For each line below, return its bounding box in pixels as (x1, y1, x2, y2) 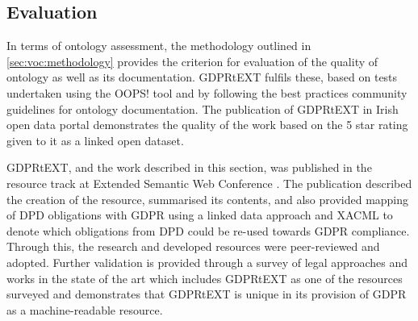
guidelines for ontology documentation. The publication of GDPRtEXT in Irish (6, 100, 399, 117)
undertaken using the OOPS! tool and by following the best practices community (6, 84, 408, 101)
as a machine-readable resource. (6, 301, 163, 318)
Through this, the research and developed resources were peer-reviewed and (6, 238, 380, 255)
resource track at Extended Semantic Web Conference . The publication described (6, 174, 412, 191)
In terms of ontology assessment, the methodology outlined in (6, 37, 311, 54)
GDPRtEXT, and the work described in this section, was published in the (6, 159, 372, 176)
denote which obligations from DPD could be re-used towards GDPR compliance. (6, 222, 410, 239)
